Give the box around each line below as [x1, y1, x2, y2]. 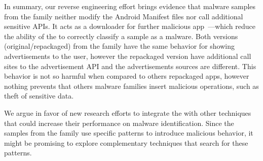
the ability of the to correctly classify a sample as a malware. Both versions [4, 30, 238, 41]
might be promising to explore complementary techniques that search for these [4, 137, 248, 148]
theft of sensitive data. [4, 90, 74, 101]
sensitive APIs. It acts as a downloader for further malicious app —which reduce [4, 21, 255, 31]
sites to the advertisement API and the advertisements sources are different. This [4, 60, 256, 71]
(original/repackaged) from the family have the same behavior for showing [4, 41, 235, 51]
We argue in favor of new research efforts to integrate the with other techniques [4, 107, 251, 118]
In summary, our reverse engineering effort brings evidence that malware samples [4, 1, 256, 11]
